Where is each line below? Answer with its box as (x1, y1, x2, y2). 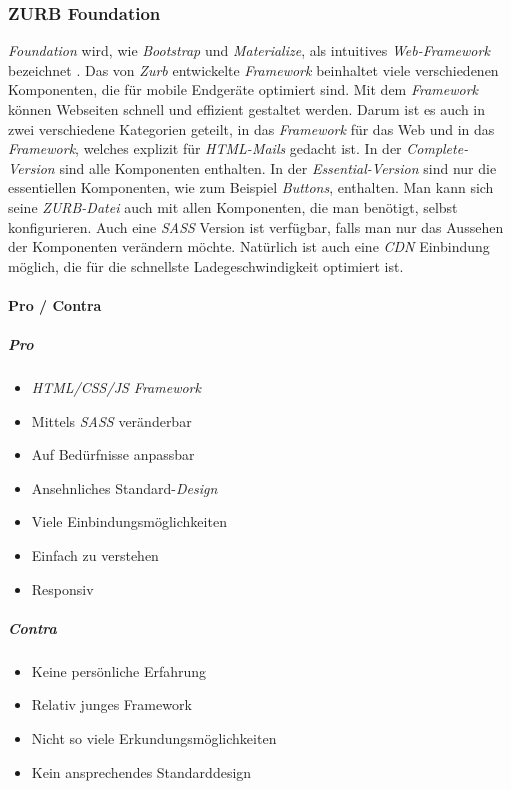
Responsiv (31, 578, 94, 599)
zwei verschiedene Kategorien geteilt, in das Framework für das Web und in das (8, 118, 495, 139)
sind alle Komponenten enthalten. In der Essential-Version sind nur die (59, 157, 497, 178)
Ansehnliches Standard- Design (31, 477, 218, 498)
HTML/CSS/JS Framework (31, 377, 201, 398)
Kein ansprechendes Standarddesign (31, 761, 252, 782)
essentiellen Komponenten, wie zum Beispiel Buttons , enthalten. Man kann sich (8, 177, 494, 198)
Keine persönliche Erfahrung (31, 660, 207, 681)
